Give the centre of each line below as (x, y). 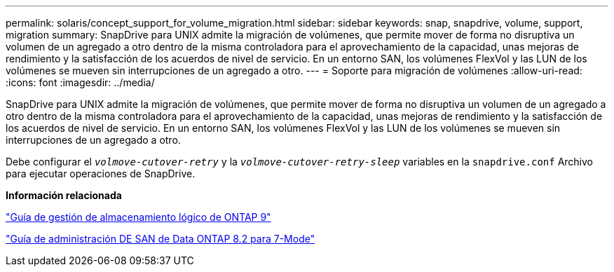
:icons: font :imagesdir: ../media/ (80, 82)
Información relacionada (64, 195)
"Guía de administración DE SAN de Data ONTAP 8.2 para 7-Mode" (161, 239)
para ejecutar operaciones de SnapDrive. (101, 174)
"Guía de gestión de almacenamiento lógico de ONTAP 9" (138, 217)
